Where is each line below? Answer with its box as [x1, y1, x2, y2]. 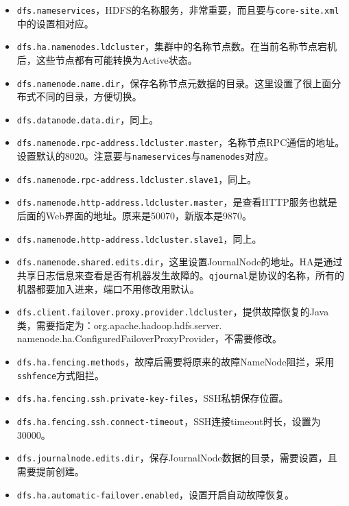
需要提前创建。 [16, 463, 84, 478]
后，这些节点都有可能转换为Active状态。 [16, 52, 197, 67]
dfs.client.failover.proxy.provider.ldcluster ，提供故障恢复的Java [16, 304, 329, 319]
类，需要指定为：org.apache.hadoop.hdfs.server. [16, 317, 222, 332]
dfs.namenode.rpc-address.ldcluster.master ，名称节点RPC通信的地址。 [16, 135, 345, 149]
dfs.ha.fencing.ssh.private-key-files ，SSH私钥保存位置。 [16, 391, 289, 405]
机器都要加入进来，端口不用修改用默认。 [16, 281, 200, 296]
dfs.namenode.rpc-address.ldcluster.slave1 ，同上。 [16, 171, 257, 186]
